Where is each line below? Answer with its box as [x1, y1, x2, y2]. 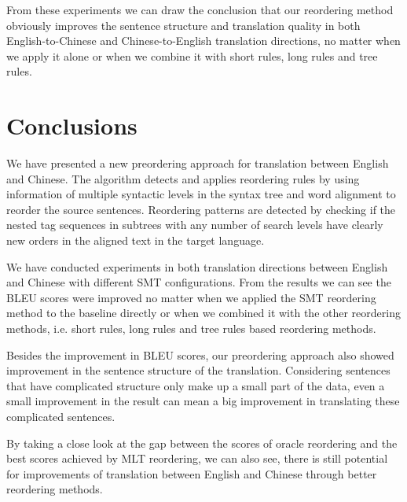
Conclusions [6, 109, 137, 142]
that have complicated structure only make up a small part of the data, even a [6, 377, 385, 393]
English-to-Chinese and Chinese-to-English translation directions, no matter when [6, 32, 401, 49]
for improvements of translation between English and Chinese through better [6, 465, 377, 482]
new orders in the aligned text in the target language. [6, 232, 265, 249]
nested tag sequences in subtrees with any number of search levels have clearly [6, 216, 383, 233]
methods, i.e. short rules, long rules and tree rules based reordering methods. [6, 320, 376, 337]
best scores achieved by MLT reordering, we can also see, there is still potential [6, 450, 388, 467]
